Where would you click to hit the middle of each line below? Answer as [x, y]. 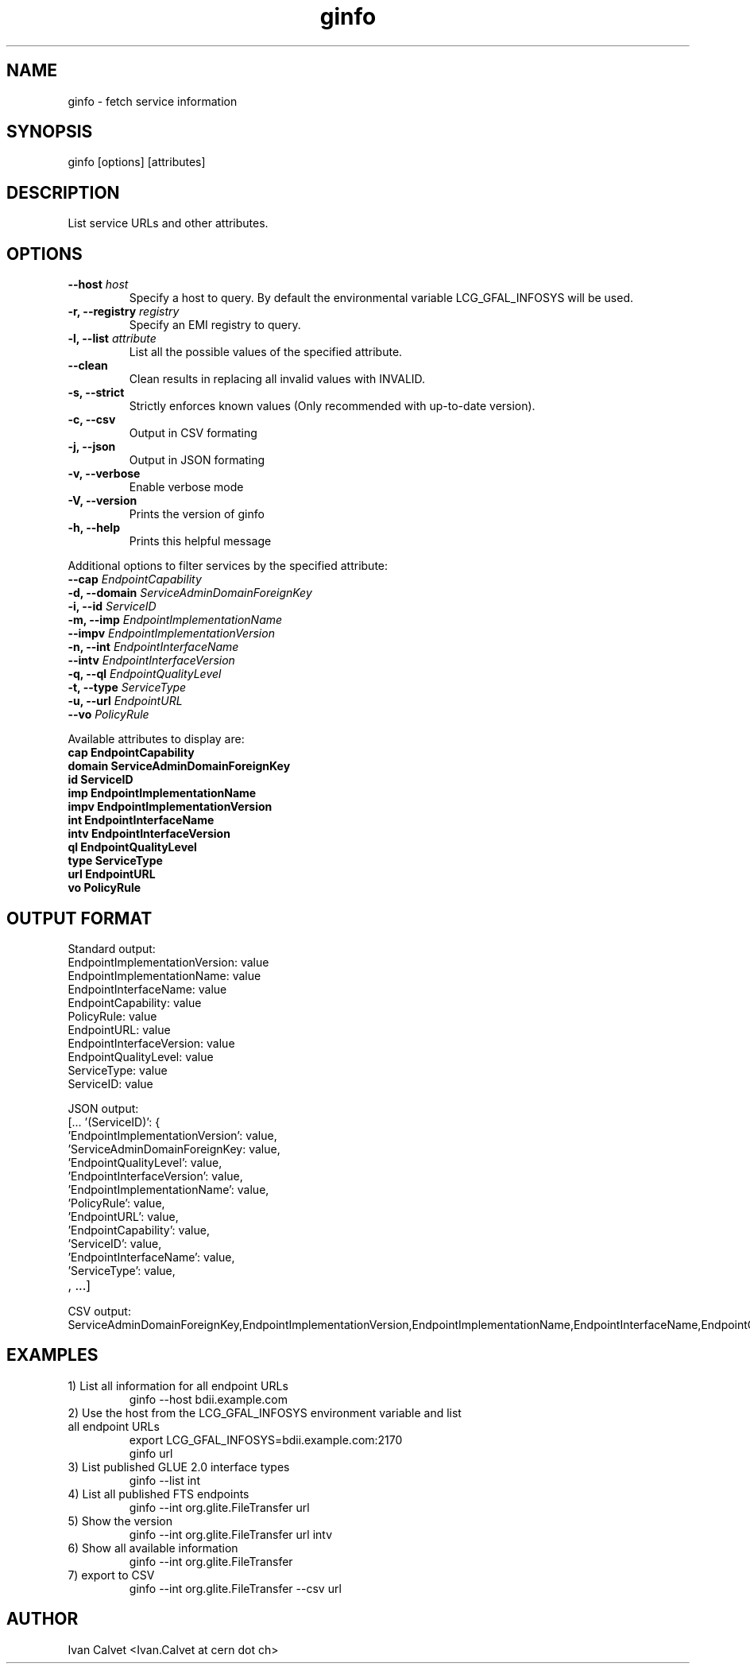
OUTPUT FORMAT [79, 918]
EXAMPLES [52, 1355]
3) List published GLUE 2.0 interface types [179, 1467]
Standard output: [112, 948]
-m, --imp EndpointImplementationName [175, 620]
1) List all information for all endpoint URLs [178, 1385]
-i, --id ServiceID [112, 606]
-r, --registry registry [124, 312]
